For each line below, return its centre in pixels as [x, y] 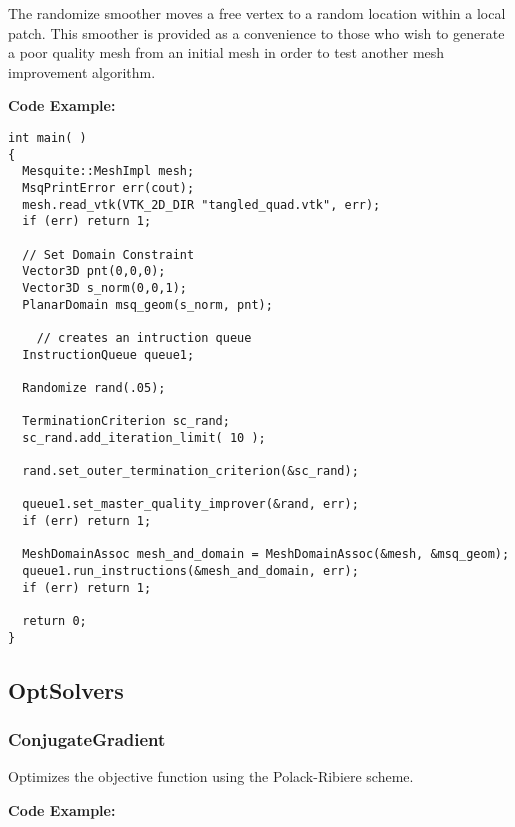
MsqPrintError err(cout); [108, 187]
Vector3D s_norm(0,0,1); [104, 287]
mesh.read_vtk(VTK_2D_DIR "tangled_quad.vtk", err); [201, 204]
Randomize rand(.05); [94, 387]
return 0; [54, 621]
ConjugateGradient [87, 739]
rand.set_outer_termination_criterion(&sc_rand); [190, 471]
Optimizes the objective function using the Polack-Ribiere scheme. [211, 776]
